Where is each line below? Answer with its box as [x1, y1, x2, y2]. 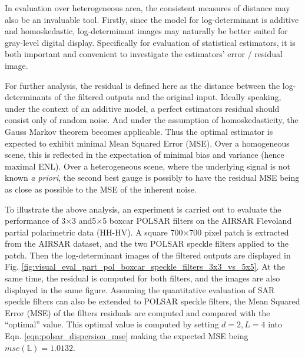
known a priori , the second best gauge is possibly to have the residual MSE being [5, 171, 300, 184]
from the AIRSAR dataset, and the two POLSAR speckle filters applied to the [5, 237, 289, 250]
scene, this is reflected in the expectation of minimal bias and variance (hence [5, 148, 284, 161]
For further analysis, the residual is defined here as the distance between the [5, 79, 280, 91]
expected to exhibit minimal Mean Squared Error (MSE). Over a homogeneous [5, 137, 290, 149]
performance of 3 [5, 214, 66, 227]
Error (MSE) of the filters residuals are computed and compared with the [5, 306, 270, 319]
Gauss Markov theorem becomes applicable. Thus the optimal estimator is [5, 125, 273, 137]
